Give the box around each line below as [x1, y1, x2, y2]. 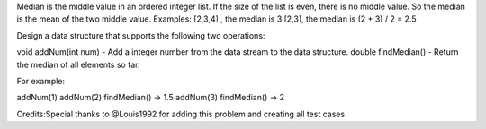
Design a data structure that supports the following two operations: [16, 30, 265, 40]
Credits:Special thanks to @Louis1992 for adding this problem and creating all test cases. [16, 108, 347, 119]
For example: [16, 75, 66, 86]
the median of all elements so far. [16, 59, 140, 70]
